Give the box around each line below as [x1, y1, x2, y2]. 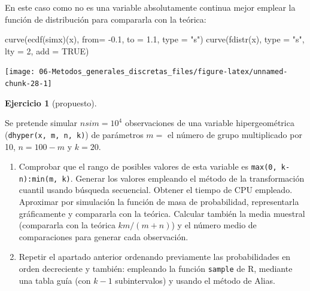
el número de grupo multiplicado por [167, 128, 302, 140]
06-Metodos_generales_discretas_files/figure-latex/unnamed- [39, 68, 288, 76]
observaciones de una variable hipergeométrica [124, 117, 294, 129]
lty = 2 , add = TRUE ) [5, 44, 89, 57]
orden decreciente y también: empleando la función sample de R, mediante [19, 262, 293, 274]
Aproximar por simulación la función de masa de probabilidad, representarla [19, 195, 299, 208]
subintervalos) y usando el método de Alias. [115, 274, 275, 286]
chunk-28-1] [5, 79, 52, 88]
